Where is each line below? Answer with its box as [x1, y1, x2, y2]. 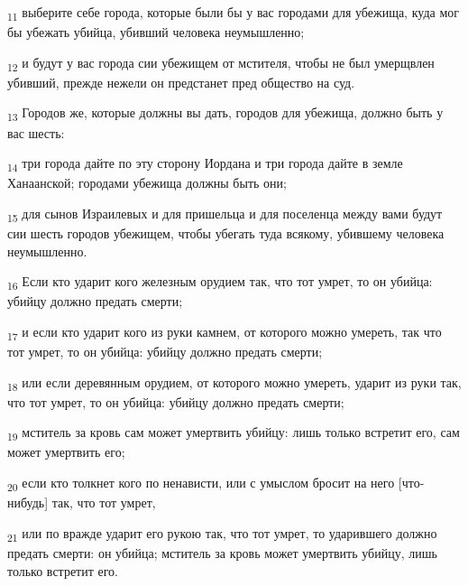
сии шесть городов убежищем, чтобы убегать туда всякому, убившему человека [7, 224, 445, 242]
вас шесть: [7, 123, 65, 142]
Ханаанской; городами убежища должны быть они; [7, 173, 287, 192]
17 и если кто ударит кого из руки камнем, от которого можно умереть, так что [7, 321, 442, 343]
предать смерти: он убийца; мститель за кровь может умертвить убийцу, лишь [7, 543, 437, 562]
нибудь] [7, 493, 49, 512]
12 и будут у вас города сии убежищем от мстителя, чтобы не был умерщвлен [7, 52, 435, 74]
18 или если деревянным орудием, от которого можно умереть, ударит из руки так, [7, 372, 462, 394]
